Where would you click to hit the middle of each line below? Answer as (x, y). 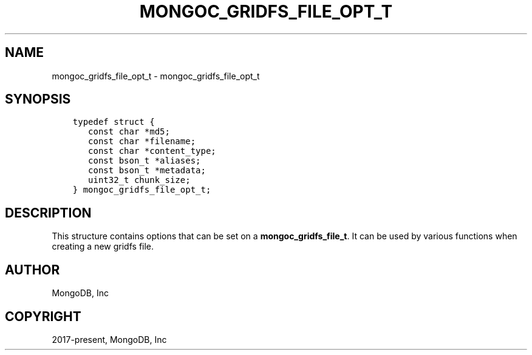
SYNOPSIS (38, 99)
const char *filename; (142, 141)
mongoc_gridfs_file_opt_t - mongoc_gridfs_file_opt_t (156, 76)
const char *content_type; (152, 151)
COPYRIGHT (43, 316)
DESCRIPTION (48, 213)
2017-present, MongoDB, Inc (109, 339)
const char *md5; (129, 132)
